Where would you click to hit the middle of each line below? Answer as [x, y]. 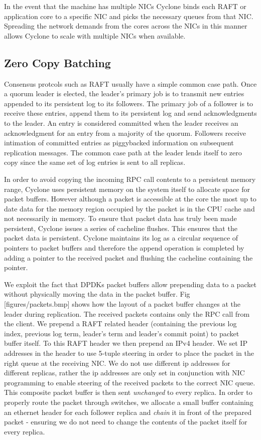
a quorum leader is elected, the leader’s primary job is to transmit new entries [124, 93]
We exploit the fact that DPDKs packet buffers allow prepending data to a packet [130, 284]
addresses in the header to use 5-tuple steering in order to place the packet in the [129, 353]
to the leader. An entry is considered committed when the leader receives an [121, 123]
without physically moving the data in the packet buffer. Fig [97, 294]
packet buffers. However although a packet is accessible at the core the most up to [130, 199]
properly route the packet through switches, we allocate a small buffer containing [129, 402]
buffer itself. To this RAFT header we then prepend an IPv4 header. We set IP [126, 343]
